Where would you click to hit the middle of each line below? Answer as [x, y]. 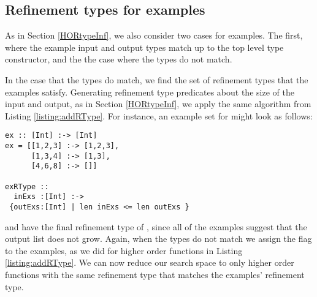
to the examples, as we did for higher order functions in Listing [124, 250]
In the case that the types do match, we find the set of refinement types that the [157, 79]
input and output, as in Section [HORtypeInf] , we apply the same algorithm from [158, 104]
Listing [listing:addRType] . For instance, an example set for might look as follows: [159, 115]
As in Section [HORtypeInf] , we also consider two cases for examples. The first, [154, 35]
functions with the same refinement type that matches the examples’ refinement [155, 274]
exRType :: [27, 186]
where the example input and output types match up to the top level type [144, 47]
